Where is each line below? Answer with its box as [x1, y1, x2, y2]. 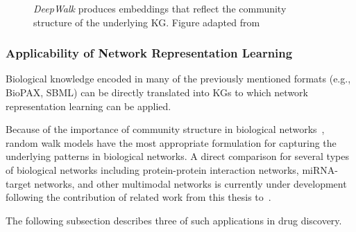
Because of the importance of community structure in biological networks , [6, 122, 325, 136]
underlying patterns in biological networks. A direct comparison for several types [6, 149, 349, 163]
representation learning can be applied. [6, 98, 171, 113]
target [6, 176, 31, 190]
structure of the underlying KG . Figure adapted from [33, 15, 260, 29]
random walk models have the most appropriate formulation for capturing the [6, 135, 337, 150]
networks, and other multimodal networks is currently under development [34, 176, 347, 190]
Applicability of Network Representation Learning [6, 44, 293, 62]
